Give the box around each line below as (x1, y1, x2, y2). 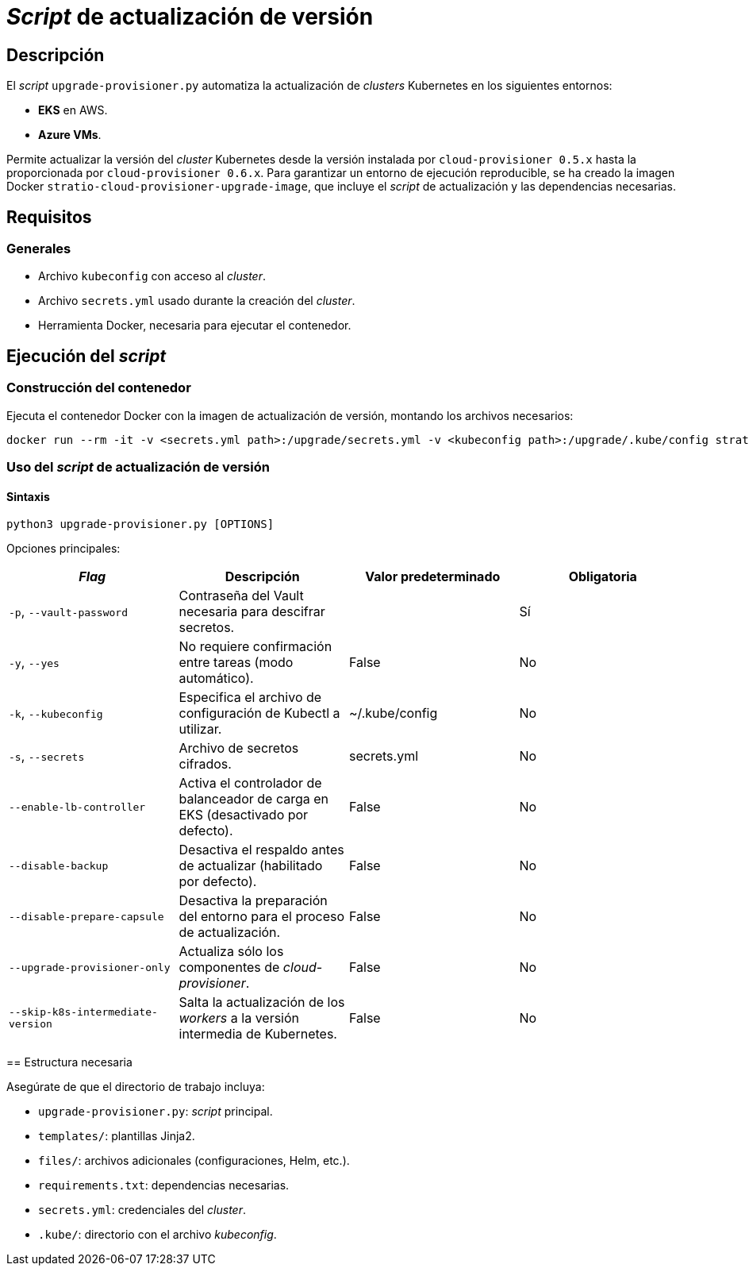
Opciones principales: (6, 542, 121, 556)
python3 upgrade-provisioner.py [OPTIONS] (6, 518, 275, 531)
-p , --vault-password (9, 603, 128, 620)
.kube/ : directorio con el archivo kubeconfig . (38, 1228, 277, 1242)
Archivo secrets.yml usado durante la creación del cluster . (38, 294, 355, 308)
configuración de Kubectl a (179, 705, 340, 722)
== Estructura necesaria (6, 1055, 133, 1070)
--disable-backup (9, 859, 109, 872)
